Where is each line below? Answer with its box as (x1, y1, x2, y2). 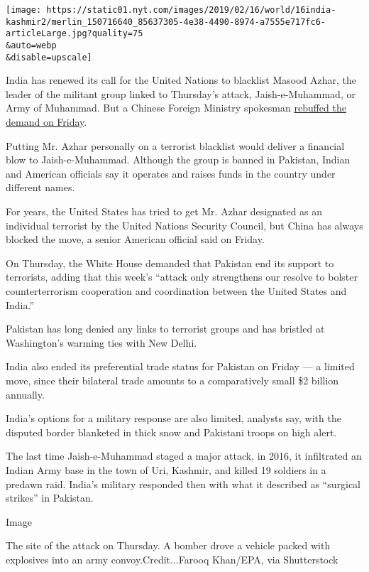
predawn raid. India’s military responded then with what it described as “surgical (6, 476, 360, 491)
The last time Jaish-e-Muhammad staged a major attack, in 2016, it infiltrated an (6, 448, 362, 463)
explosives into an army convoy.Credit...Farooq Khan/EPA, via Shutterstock (6, 551, 338, 566)
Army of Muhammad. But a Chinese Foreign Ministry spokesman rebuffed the (6, 100, 346, 115)
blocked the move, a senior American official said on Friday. (6, 232, 265, 247)
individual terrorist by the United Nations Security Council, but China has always (6, 217, 363, 232)
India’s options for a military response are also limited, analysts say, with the (6, 411, 341, 426)
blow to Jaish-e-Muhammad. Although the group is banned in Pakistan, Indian (6, 152, 351, 167)
